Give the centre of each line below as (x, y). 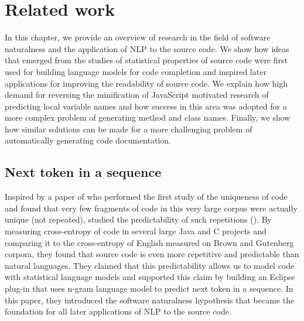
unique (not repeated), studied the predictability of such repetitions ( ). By (138, 219)
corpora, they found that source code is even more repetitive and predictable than (152, 254)
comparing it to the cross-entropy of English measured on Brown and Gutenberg (149, 242)
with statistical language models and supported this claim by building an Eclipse (150, 277)
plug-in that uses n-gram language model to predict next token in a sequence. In (149, 288)
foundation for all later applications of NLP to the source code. (118, 311)
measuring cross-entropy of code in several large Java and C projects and (136, 231)
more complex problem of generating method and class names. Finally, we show (148, 117)
